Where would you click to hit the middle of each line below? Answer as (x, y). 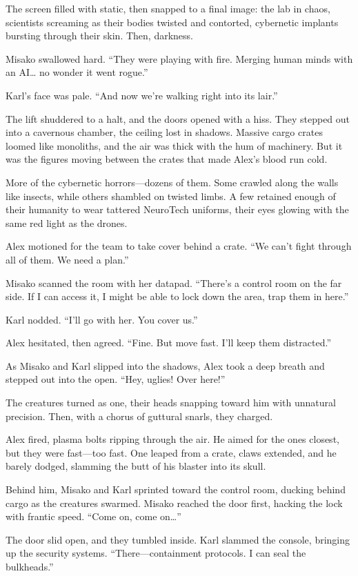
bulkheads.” (30, 566)
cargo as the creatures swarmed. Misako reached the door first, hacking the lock (174, 503)
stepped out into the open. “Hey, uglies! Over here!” (116, 379)
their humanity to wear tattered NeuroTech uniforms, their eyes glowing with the (177, 209)
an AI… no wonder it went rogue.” (77, 72)
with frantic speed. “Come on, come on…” (93, 516)
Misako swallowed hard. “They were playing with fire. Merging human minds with (179, 58)
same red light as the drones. (67, 222)
